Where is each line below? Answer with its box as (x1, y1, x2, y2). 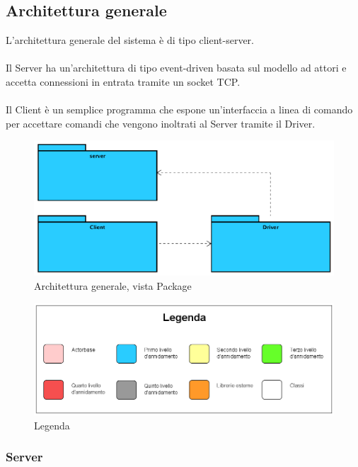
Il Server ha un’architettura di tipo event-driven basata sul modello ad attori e (6, 60, 347, 75)
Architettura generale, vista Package (34, 278, 192, 293)
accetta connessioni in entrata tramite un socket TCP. (6, 74, 241, 89)
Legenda (34, 417, 70, 432)
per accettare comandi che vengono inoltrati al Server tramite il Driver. (6, 116, 316, 130)
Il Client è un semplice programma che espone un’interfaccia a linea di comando (6, 102, 353, 117)
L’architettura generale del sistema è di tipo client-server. (6, 33, 254, 47)
